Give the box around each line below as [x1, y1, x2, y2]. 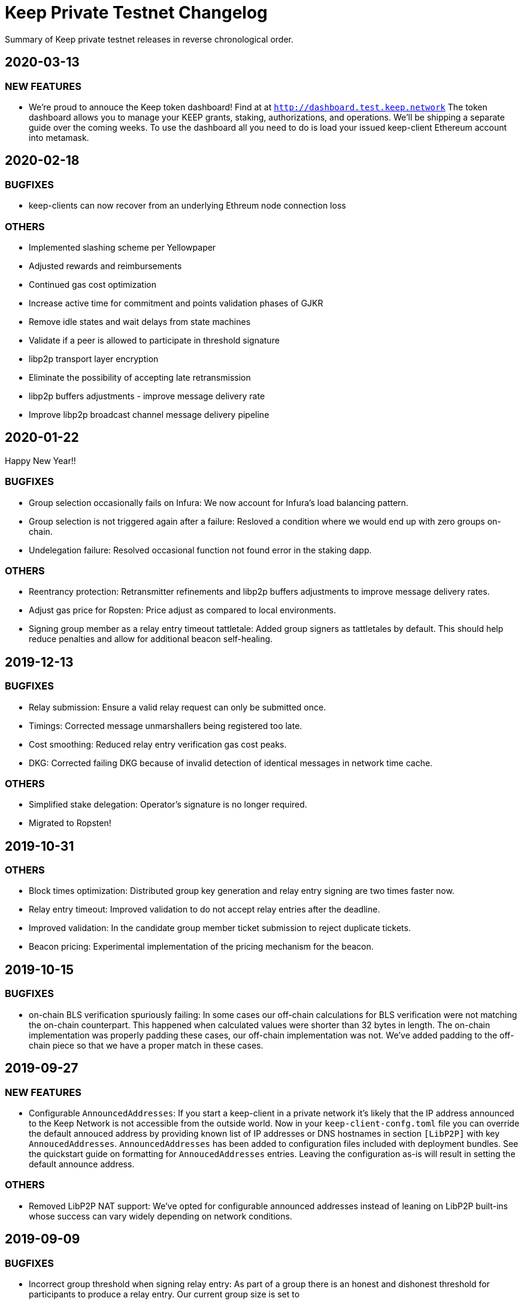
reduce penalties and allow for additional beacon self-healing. [29, 634, 273, 645]
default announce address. [29, 1158, 135, 1169]
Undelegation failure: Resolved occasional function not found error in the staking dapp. [29, 544, 372, 555]
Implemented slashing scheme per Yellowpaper [29, 242, 216, 252]
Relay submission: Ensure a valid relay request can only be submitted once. [29, 701, 326, 712]
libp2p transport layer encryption [29, 353, 159, 364]
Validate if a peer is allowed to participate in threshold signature [29, 335, 280, 345]
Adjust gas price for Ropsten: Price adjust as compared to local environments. [29, 605, 337, 616]
